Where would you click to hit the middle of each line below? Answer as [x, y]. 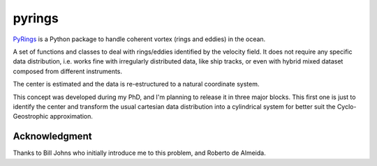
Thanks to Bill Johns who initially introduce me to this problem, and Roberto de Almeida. [139, 153]
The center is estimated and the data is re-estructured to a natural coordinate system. [136, 84]
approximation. [72, 116]
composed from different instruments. [67, 71]
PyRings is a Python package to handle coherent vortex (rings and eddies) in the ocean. [139, 39]
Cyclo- [347, 106]
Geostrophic [31, 116]
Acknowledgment [52, 136]
